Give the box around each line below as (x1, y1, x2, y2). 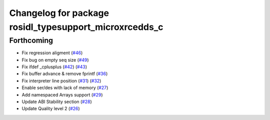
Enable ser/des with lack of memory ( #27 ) (21, 85, 108, 91)
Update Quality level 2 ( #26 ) (21, 106, 80, 112)
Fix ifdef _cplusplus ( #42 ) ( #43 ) (21, 64, 87, 70)
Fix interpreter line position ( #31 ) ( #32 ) (21, 78, 101, 84)
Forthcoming (9, 36, 53, 45)
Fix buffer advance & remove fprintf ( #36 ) (21, 71, 108, 77)
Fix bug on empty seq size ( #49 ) (21, 57, 89, 63)
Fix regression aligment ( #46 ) (21, 50, 83, 56)
